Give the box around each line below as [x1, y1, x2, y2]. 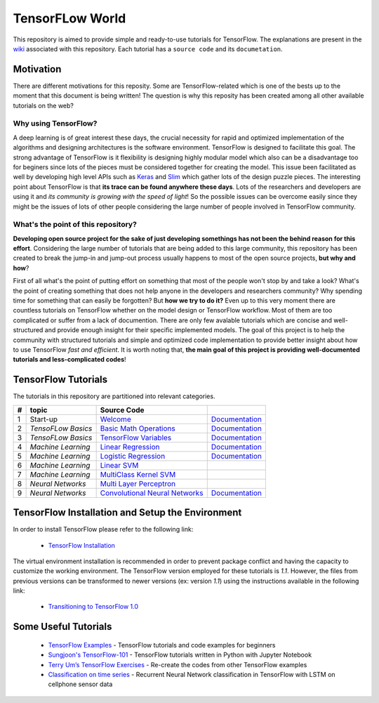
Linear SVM [100, 460, 139, 470]
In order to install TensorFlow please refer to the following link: [13, 525, 194, 534]
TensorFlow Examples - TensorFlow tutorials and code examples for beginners [48, 640, 277, 649]
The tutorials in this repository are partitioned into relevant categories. [13, 392, 215, 400]
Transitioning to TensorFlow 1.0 [48, 603, 139, 611]
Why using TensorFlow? [13, 119, 98, 129]
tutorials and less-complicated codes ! [13, 355, 126, 364]
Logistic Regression [100, 451, 166, 461]
